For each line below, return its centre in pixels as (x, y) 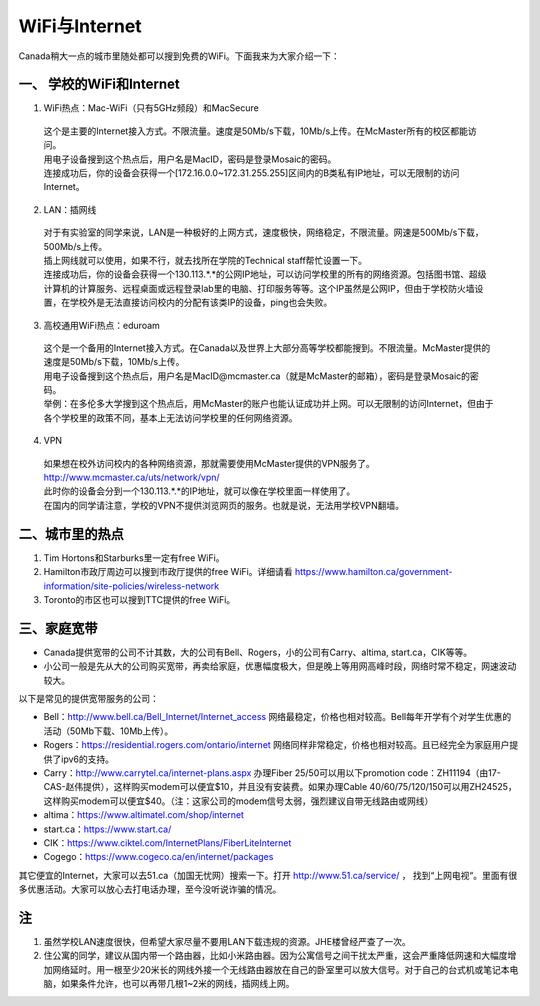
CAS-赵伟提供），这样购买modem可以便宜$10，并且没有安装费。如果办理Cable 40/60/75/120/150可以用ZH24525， (280, 787)
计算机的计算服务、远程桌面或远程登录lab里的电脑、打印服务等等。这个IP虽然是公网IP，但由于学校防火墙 (259, 288)
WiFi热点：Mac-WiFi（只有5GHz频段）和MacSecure (151, 108)
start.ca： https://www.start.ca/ (107, 829)
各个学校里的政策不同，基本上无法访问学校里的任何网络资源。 (170, 417)
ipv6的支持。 (87, 759)
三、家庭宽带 (58, 628)
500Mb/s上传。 (75, 246)
